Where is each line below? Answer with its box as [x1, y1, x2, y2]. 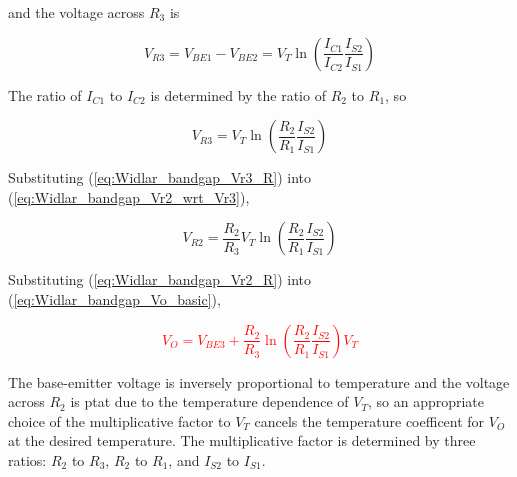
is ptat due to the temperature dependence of [70, 391, 349, 412]
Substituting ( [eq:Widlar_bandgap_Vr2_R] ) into [8, 269, 312, 290]
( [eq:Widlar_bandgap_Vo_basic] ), [8, 288, 221, 309]
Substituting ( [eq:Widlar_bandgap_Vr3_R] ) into [8, 167, 312, 188]
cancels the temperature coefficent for [254, 410, 485, 431]
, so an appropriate [367, 391, 485, 412]
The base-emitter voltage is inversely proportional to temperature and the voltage [8, 371, 510, 392]
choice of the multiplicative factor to [8, 410, 231, 431]
